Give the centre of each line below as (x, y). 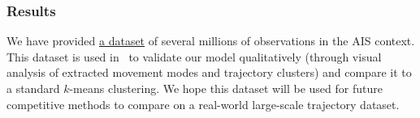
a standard (33, 88)
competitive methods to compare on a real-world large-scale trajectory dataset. (203, 104)
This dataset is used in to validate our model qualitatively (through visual (194, 56)
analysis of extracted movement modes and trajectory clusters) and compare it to (209, 72)
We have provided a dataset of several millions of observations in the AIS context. (211, 41)
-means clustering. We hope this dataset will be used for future (226, 88)
